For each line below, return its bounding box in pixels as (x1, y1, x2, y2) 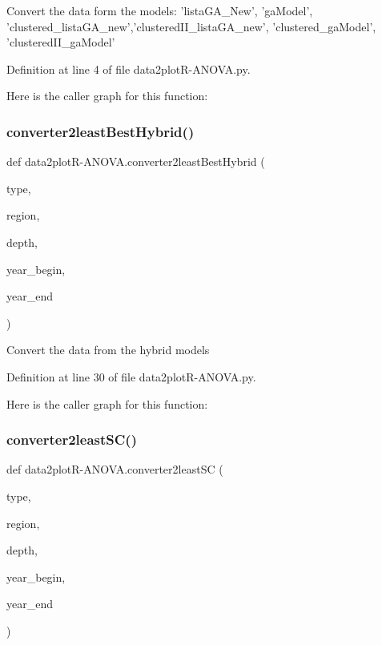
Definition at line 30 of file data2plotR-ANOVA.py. (6, 368, 256, 385)
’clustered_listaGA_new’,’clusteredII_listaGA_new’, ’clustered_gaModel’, (6, 18, 376, 34)
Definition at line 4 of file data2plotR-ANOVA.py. (6, 60, 251, 77)
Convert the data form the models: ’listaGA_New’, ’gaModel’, (6, 2, 313, 18)
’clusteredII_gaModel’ (6, 34, 115, 50)
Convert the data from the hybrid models (6, 341, 210, 358)
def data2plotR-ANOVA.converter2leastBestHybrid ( (6, 153, 265, 170)
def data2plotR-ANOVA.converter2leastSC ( (6, 461, 223, 478)
